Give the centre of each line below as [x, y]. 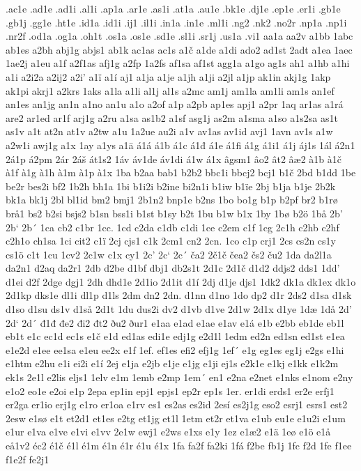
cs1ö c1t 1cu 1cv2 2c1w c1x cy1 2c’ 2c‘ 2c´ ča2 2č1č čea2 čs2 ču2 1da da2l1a [169, 254]
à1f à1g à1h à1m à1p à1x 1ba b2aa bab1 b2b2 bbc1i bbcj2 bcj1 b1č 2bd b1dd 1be [181, 172]
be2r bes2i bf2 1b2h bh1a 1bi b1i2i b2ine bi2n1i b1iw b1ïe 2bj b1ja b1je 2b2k [171, 186]
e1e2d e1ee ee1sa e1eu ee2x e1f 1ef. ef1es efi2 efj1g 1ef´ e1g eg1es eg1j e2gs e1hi [175, 349]
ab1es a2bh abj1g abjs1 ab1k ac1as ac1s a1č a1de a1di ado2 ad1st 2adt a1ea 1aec [179, 49]
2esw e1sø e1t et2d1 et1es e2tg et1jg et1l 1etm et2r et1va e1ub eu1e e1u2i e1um [176, 418]
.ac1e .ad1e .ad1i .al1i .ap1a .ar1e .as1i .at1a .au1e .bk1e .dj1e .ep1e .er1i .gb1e [173, 8]
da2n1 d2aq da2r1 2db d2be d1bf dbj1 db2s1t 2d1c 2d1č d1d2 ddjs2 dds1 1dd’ [173, 268]
